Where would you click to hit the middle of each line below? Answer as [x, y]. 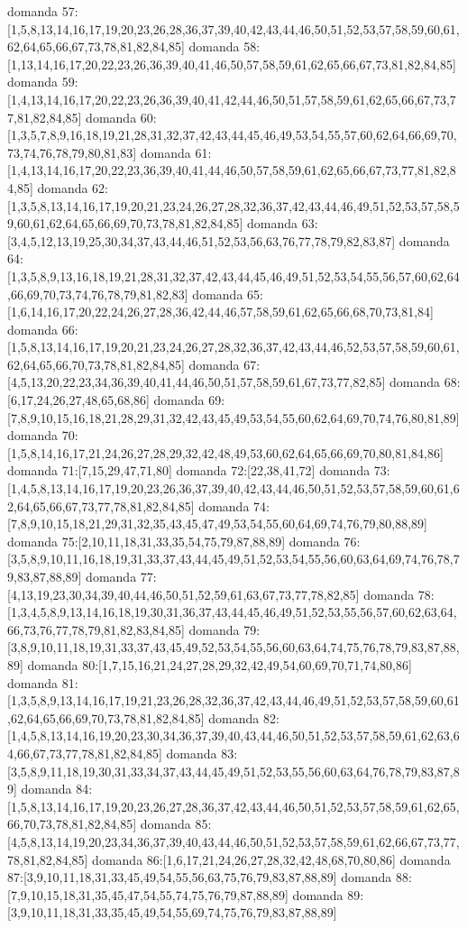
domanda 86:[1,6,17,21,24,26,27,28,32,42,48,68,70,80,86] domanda [271, 859]
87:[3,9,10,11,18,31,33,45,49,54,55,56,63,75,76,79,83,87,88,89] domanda [200, 877]
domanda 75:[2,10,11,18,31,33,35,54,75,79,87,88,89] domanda [174, 541]
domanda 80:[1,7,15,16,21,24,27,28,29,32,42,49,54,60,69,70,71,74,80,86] [220, 664]
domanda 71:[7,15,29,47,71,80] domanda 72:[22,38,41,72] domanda [189, 470]
